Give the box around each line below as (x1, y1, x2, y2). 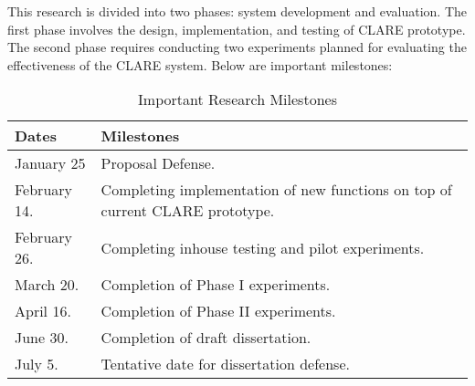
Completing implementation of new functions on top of (100, 179, 452, 201)
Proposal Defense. (100, 152, 216, 174)
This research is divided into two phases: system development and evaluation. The (7, 2, 468, 20)
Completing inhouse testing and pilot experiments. (100, 236, 425, 258)
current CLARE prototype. (100, 200, 275, 222)
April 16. (15, 300, 71, 322)
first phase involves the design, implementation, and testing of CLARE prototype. (7, 19, 466, 38)
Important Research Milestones (138, 89, 337, 110)
